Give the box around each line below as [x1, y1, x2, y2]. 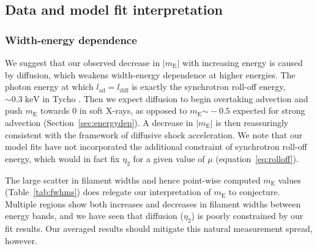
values [278, 173, 301, 186]
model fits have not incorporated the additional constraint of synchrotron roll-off [5, 140, 307, 153]
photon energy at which [5, 80, 94, 93]
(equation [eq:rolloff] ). [215, 152, 299, 165]
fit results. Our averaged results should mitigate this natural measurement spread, [5, 222, 313, 235]
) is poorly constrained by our [191, 209, 304, 222]
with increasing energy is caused [182, 56, 303, 69]
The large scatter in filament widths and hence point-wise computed [5, 173, 261, 186]
